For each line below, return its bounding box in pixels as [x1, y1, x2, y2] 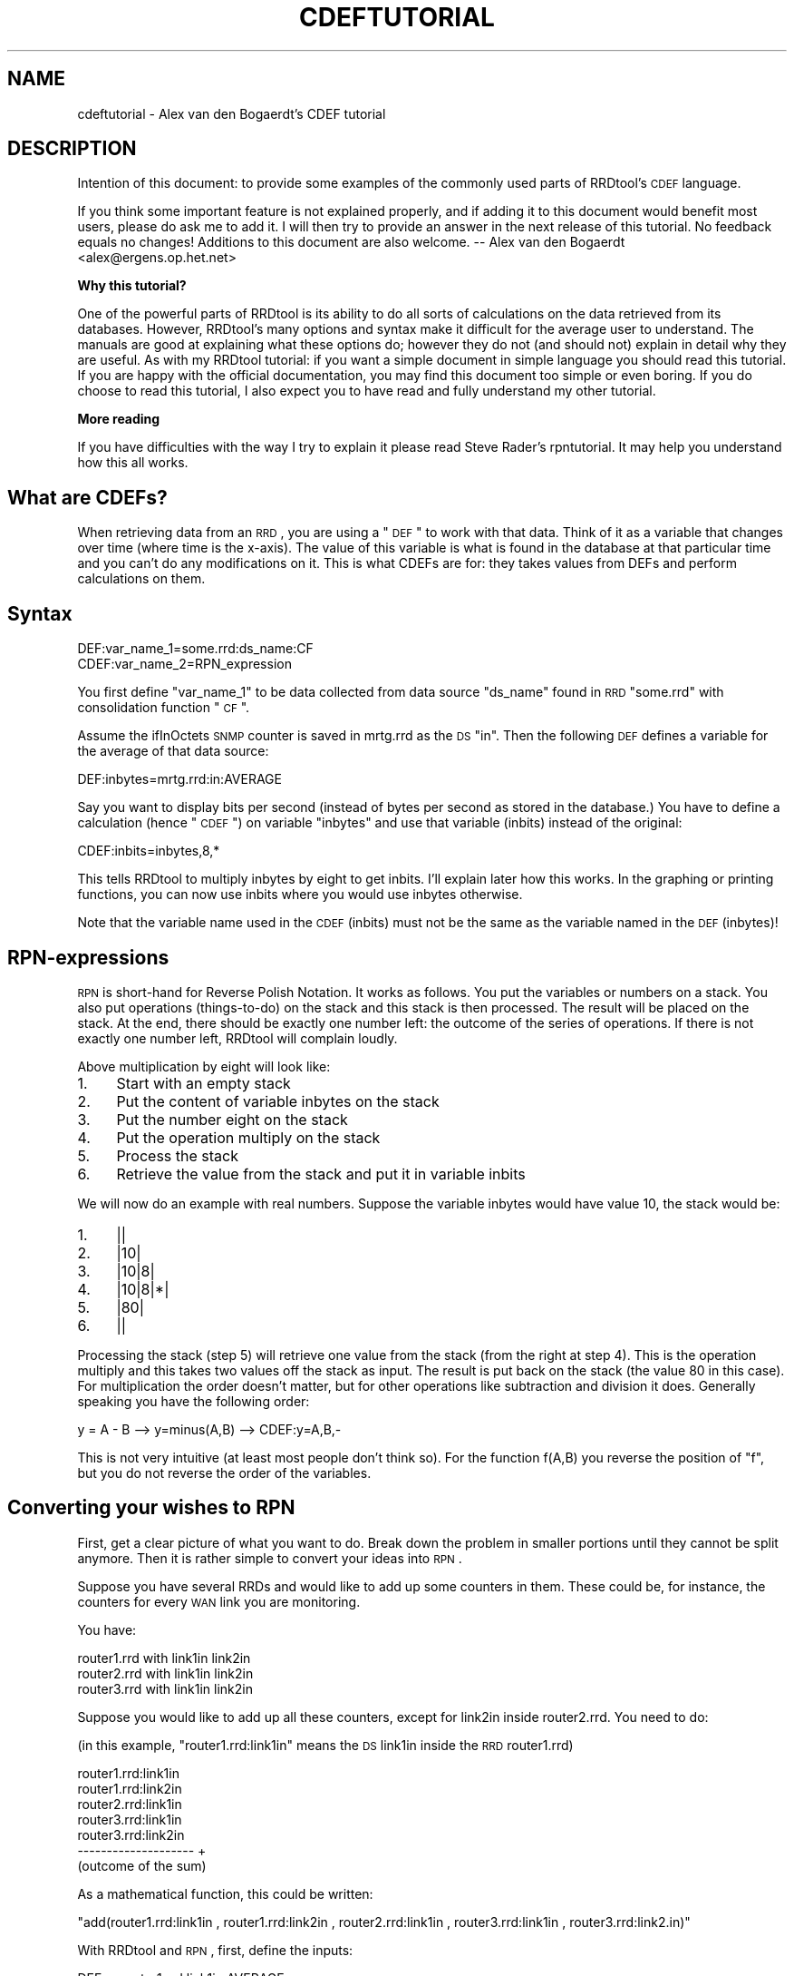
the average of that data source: [77, 743, 269, 759]
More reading [77, 411, 160, 427]
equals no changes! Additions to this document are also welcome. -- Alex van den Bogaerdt [77, 234, 625, 250]
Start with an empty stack [116, 1073, 291, 1092]
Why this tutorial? [77, 278, 187, 294]
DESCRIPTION [7, 137, 137, 161]
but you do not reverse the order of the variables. [77, 1464, 372, 1481]
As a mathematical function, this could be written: [77, 1885, 373, 1902]
